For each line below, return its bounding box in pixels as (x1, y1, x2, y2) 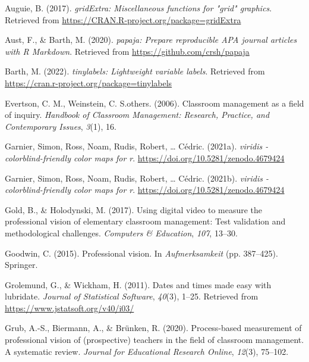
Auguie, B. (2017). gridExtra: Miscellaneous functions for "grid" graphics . (5, 2, 272, 14)
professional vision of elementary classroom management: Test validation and (5, 215, 286, 227)
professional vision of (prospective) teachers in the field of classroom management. (5, 333, 304, 346)
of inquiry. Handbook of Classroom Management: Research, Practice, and (5, 108, 270, 121)
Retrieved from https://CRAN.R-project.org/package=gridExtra (5, 13, 241, 26)
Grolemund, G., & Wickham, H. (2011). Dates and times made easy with (5, 278, 272, 291)
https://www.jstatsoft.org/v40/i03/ (5, 301, 134, 314)
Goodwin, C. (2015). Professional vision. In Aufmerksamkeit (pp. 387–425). (5, 246, 278, 259)
